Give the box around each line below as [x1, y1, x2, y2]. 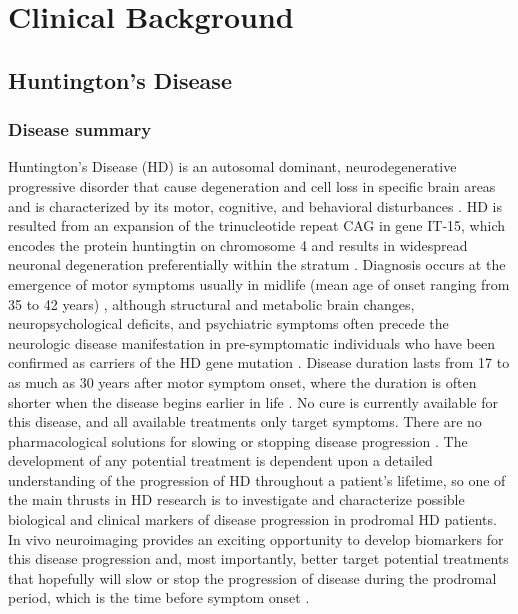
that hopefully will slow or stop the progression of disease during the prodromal [8, 567, 497, 588]
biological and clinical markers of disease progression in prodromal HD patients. [8, 509, 497, 530]
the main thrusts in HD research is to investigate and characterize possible [8, 489, 465, 510]
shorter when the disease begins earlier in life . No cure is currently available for [8, 391, 498, 412]
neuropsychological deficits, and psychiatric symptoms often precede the [8, 313, 449, 334]
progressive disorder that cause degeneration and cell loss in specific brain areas [8, 175, 496, 196]
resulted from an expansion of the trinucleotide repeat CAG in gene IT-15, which [8, 215, 506, 236]
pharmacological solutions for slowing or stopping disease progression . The [8, 430, 468, 451]
